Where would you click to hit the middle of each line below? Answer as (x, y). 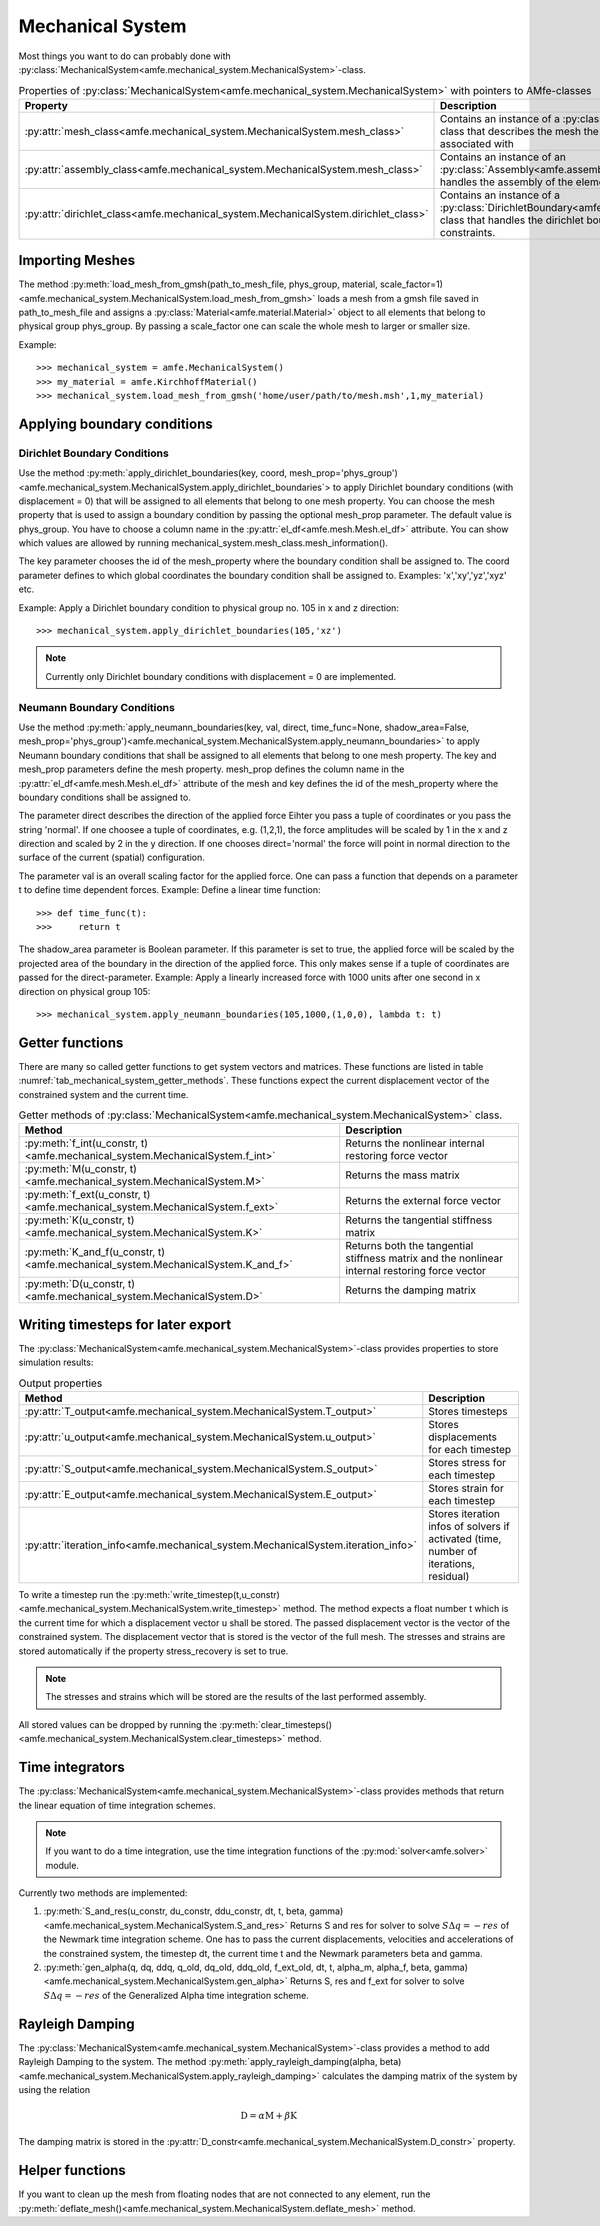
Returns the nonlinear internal (415, 1143)
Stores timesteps (468, 1412)
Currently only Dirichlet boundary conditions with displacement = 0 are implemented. (221, 676)
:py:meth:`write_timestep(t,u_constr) (205, 1595)
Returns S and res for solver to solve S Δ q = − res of (400, 1925)
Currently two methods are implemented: (103, 1893)
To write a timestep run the (74, 1595)
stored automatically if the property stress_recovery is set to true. (153, 1651)
